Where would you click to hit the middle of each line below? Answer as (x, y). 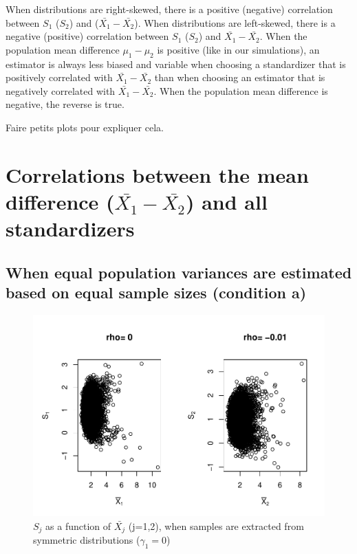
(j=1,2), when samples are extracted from (216, 526)
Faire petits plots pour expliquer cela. (85, 127)
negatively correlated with (61, 90)
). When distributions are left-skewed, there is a (235, 22)
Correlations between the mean (157, 174)
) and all (226, 201)
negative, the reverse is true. (65, 104)
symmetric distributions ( (87, 540)
